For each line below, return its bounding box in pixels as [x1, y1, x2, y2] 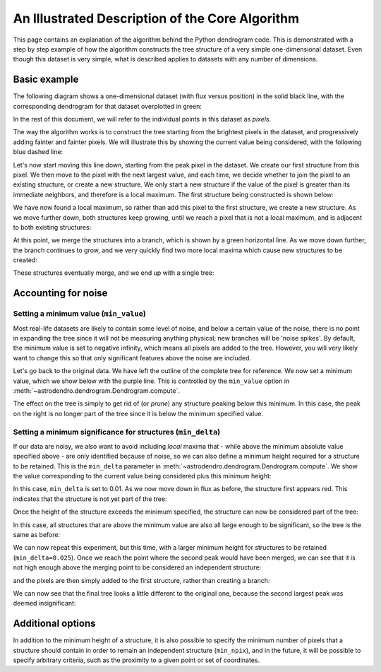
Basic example [13, 73, 79, 86]
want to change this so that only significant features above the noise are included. [13, 353, 252, 362]
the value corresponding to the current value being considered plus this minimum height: [13, 472, 272, 481]
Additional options [13, 618, 96, 630]
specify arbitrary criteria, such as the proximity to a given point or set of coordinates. [13, 656, 260, 664]
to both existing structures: [13, 223, 92, 231]
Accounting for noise [13, 287, 108, 300]
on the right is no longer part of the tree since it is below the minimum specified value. [13, 409, 264, 418]
